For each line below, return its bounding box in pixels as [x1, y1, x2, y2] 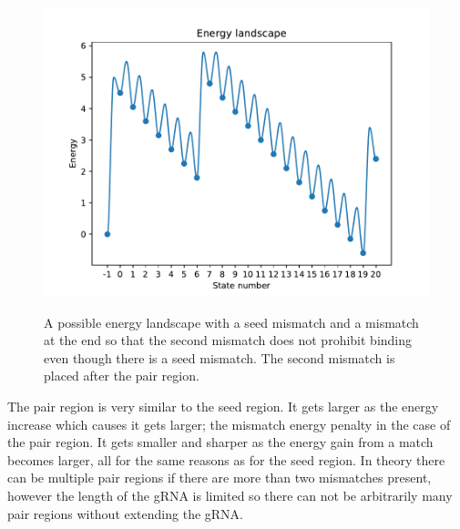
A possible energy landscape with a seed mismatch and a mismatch [44, 312, 419, 331]
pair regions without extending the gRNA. [7, 504, 243, 523]
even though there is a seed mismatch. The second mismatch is [44, 348, 395, 367]
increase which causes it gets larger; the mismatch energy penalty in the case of [7, 414, 451, 433]
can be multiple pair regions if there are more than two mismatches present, [7, 468, 432, 487]
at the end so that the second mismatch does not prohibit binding [44, 331, 413, 350]
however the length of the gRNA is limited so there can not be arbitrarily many [7, 485, 453, 504]
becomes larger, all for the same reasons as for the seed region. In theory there [7, 450, 445, 469]
